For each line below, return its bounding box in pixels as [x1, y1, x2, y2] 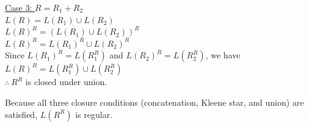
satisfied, [5, 108, 38, 120]
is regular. [75, 108, 113, 120]
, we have [205, 49, 241, 61]
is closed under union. [25, 75, 107, 88]
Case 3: [5, 1, 32, 13]
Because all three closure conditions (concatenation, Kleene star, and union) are [5, 95, 304, 108]
